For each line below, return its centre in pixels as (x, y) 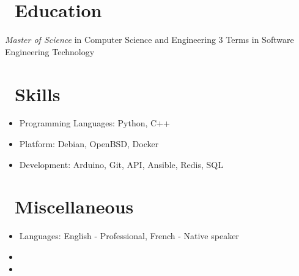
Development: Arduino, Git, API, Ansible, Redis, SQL (121, 164)
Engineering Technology (50, 51)
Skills (38, 94)
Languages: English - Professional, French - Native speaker (129, 236)
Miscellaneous (74, 206)
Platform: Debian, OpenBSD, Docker (89, 144)
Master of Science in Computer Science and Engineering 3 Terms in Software (149, 40)
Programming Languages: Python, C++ (94, 123)
